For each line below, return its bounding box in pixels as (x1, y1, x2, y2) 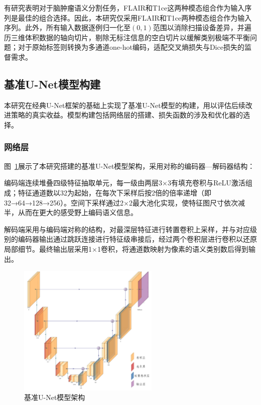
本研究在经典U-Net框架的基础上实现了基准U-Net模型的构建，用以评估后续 (4, 99, 245, 110)
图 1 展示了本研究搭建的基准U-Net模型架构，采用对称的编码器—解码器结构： (4, 160, 255, 171)
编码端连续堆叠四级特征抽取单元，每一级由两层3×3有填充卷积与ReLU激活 (4, 177, 245, 188)
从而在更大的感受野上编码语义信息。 (18, 207, 138, 218)
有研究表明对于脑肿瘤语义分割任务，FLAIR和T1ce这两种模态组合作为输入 (4, 3, 245, 13)
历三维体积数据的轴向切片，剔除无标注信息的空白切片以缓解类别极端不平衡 (4, 32, 250, 42)
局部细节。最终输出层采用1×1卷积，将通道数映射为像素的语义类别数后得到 (4, 243, 248, 254)
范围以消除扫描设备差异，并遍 (153, 22, 251, 33)
